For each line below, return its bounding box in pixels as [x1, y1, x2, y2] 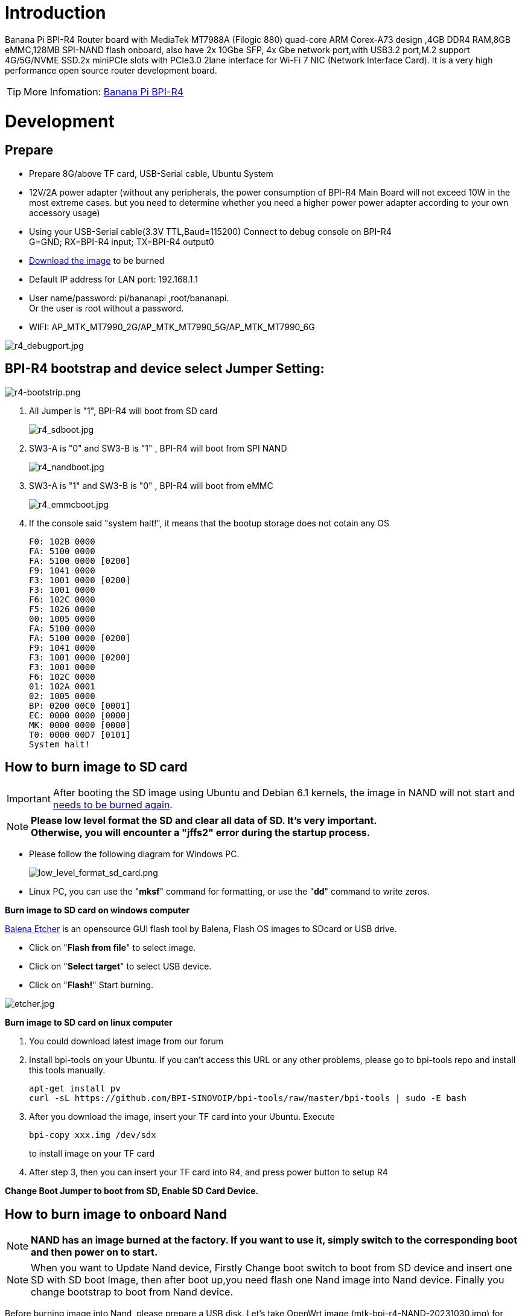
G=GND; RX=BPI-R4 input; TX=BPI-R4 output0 [29, 236, 214, 247]
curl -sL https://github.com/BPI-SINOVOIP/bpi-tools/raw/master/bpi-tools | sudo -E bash [29, 1093, 466, 1104]
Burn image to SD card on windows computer [5, 905, 189, 916]
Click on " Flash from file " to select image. [29, 942, 196, 953]
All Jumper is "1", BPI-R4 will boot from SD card [29, 405, 218, 416]
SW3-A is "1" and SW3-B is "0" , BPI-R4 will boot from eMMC [29, 480, 273, 491]
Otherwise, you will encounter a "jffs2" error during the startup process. [31, 826, 371, 839]
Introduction [5, 2, 106, 23]
